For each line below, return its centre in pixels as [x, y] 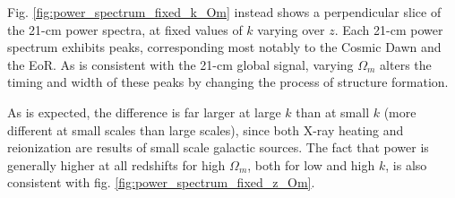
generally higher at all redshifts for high [116, 164]
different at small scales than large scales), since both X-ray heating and [206, 129]
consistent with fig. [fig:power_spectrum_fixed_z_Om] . [161, 182]
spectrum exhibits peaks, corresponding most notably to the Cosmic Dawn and [224, 47]
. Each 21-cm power [389, 29]
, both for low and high [311, 164]
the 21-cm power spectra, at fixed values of [125, 29]
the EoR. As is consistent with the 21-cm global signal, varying [180, 64]
